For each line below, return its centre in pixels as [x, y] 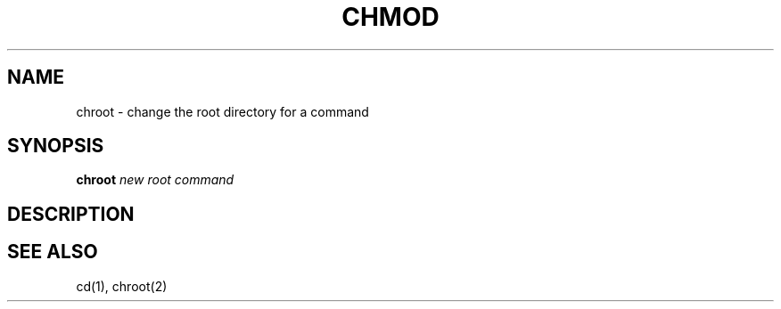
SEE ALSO [53, 252]
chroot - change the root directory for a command [222, 111]
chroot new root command [155, 180]
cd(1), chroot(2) [122, 286]
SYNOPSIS [56, 146]
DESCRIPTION [71, 214]
